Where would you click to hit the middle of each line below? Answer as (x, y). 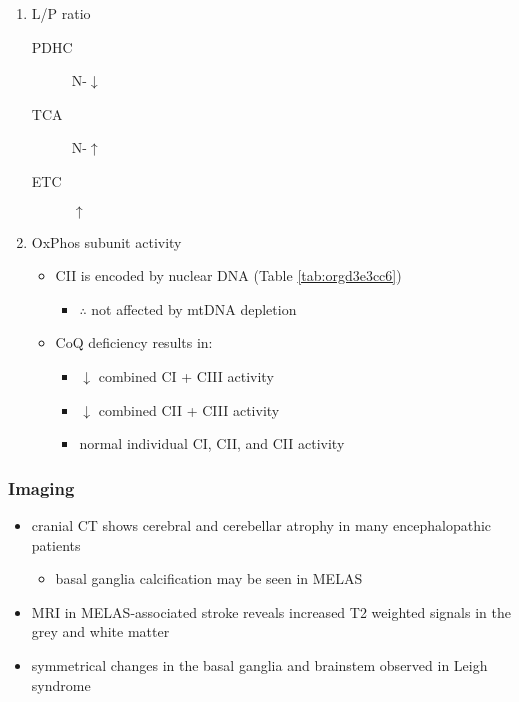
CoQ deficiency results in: (134, 342)
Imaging (41, 487)
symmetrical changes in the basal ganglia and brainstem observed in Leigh (259, 664)
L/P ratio (61, 13)
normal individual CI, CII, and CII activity (212, 443)
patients (56, 544)
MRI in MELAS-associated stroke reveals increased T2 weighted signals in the (271, 611)
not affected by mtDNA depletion (194, 308)
